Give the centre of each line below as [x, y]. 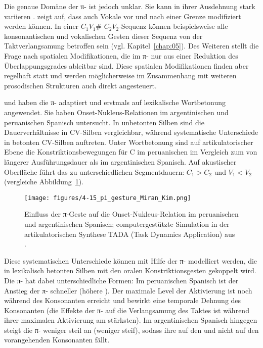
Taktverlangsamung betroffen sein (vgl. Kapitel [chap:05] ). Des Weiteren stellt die [131, 46]
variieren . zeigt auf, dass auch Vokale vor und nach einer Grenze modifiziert [123, 16]
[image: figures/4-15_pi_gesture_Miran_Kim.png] [108, 198]
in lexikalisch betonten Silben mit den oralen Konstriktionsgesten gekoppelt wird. [130, 270]
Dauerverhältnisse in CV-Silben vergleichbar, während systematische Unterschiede [131, 132]
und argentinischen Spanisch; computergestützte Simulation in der [127, 223]
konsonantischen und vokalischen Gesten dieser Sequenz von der [103, 36]
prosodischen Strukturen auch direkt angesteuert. [80, 85]
